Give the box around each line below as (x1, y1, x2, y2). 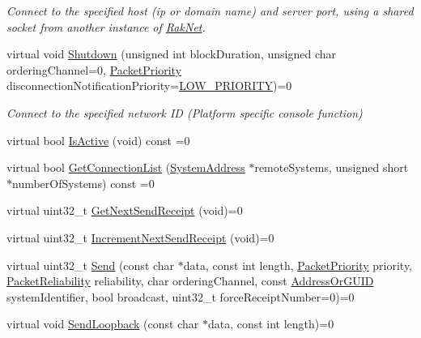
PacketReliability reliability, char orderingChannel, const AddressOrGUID (6, 272, 374, 289)
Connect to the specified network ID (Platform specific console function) (6, 104, 363, 121)
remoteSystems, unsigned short (254, 159, 409, 176)
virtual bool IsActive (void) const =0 (6, 131, 190, 148)
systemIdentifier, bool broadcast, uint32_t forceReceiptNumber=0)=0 (6, 288, 355, 305)
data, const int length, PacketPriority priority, (183, 256, 413, 273)
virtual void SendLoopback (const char (6, 315, 199, 332)
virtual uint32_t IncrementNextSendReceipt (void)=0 (6, 229, 274, 246)
